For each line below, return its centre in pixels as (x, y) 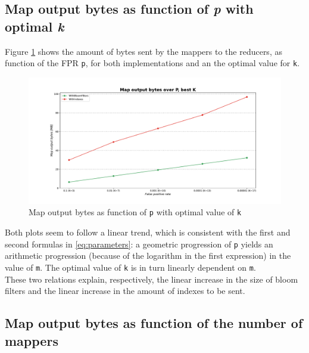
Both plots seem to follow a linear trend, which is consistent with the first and (148, 232)
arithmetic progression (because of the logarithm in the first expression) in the (148, 256)
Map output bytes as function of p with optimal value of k (135, 212)
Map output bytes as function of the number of (154, 323)
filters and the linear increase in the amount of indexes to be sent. (125, 291)
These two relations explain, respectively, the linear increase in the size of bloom (152, 279)
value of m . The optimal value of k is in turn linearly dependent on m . (130, 267)
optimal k (35, 26)
